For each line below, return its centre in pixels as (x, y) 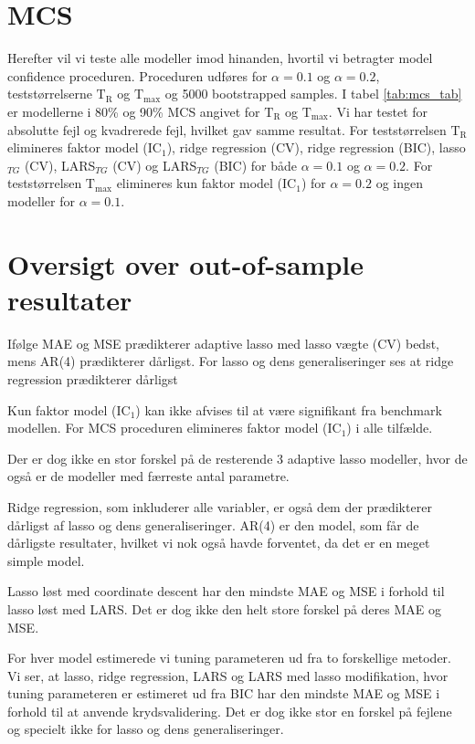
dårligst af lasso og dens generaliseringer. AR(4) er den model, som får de (213, 524)
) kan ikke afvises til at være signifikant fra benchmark (289, 409)
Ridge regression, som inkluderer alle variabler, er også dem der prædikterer (220, 506)
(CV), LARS (60, 165)
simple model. (46, 560)
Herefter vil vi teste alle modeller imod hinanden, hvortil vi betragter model (220, 58)
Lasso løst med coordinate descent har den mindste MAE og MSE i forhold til (226, 591)
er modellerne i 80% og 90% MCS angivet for (134, 111)
